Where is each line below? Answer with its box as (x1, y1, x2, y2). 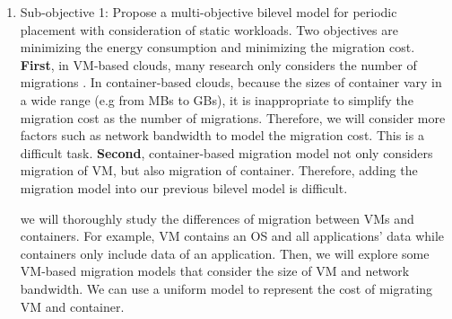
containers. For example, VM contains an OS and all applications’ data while (20, 226, 445, 245)
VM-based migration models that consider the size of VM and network (20, 261, 410, 280)
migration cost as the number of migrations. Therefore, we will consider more (20, 108, 446, 127)
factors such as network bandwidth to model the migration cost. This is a (20, 126, 424, 145)
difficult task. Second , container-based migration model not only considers (20, 143, 433, 162)
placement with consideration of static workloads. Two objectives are (20, 20, 398, 39)
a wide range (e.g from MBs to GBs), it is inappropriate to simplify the (20, 90, 413, 109)
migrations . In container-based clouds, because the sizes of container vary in (20, 73, 442, 92)
